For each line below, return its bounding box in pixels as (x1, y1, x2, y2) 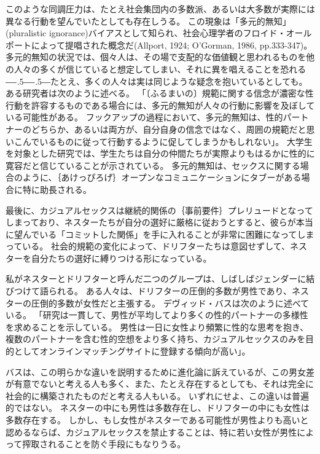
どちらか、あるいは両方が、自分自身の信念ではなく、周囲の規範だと (31, 122, 306, 135)
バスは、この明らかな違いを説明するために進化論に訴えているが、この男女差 (6, 365, 315, 378)
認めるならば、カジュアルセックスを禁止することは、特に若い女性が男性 (6, 425, 297, 438)
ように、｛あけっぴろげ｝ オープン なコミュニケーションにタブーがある (22, 171, 302, 184)
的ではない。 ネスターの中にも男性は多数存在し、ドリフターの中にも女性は (6, 401, 310, 414)
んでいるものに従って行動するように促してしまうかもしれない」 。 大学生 (22, 135, 313, 147)
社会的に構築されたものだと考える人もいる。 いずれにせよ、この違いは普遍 (6, 389, 309, 402)
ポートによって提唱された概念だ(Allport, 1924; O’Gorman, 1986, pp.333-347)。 (6, 38, 313, 51)
